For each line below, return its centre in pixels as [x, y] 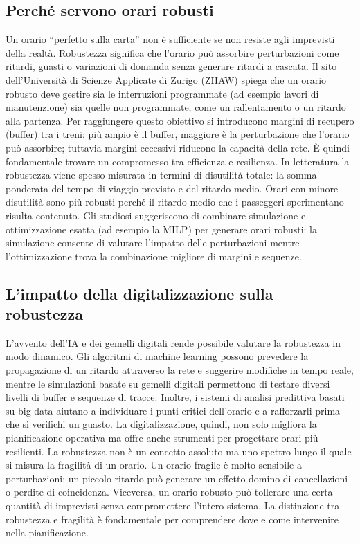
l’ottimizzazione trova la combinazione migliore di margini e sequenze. [154, 256]
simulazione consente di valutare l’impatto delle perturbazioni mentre [153, 243]
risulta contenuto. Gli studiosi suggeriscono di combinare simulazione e [156, 215]
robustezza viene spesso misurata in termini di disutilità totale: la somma [161, 175]
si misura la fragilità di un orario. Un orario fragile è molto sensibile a [154, 465]
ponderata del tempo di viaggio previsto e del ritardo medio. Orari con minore [172, 188]
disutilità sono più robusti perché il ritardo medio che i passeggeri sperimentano [175, 202]
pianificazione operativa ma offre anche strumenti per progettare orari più [162, 438]
